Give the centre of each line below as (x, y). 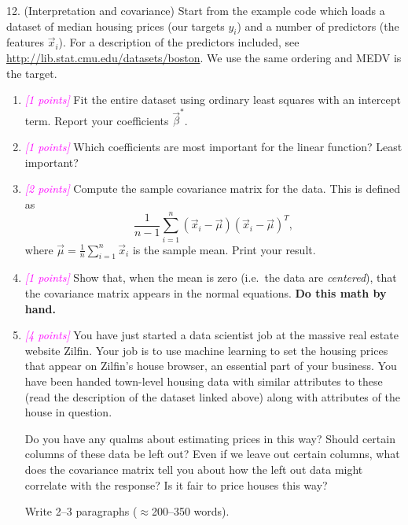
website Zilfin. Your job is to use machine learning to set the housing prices (206, 350)
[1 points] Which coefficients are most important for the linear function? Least (213, 147)
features (25, 42)
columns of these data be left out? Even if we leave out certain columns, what (212, 454)
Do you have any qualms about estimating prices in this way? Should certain (210, 438)
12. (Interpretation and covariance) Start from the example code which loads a (196, 10)
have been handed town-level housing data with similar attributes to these (204, 381)
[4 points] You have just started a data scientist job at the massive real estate (211, 335)
